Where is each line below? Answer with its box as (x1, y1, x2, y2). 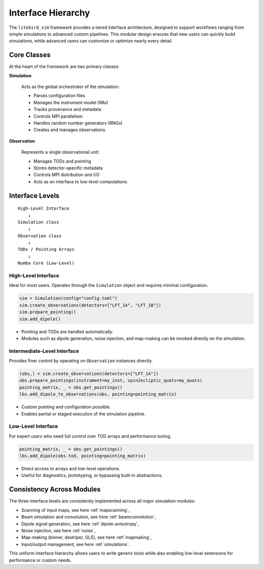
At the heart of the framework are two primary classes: (9, 64, 120, 69)
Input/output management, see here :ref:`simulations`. (21, 541, 130, 547)
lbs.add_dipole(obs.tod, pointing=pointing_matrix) (19, 453, 146, 459)
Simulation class (18, 219, 59, 225)
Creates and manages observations (33, 127, 106, 133)
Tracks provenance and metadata (33, 107, 101, 112)
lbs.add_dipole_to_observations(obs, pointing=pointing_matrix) (19, 392, 177, 397)
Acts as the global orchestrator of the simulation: (21, 84, 120, 90)
